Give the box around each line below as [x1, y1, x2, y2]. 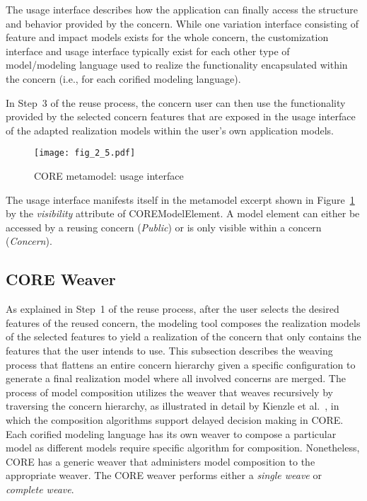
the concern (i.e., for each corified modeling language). [6, 71, 241, 86]
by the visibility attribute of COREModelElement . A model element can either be [6, 206, 360, 221]
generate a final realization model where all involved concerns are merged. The [6, 371, 346, 386]
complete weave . [6, 481, 74, 496]
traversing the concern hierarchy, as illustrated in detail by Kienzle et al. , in [6, 398, 339, 413]
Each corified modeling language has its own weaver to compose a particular [6, 426, 337, 441]
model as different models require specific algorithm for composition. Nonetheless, [6, 440, 360, 455]
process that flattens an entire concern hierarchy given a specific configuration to [6, 357, 356, 372]
